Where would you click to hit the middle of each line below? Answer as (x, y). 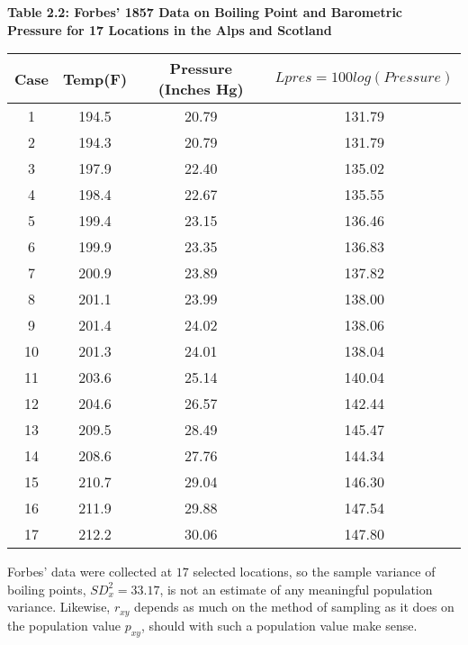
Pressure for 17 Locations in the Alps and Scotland (170, 29)
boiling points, (47, 589)
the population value (64, 625)
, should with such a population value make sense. (279, 625)
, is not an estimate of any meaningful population (296, 589)
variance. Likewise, (59, 607)
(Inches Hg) (201, 89)
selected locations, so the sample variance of (314, 572)
